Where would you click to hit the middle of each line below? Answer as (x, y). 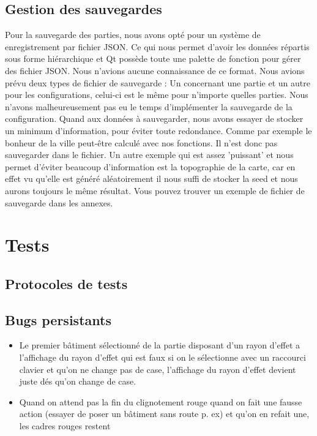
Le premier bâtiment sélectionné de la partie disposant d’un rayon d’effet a (160, 345)
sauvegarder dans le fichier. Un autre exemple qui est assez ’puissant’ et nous (149, 155)
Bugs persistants (58, 319)
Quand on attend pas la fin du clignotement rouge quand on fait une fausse (161, 401)
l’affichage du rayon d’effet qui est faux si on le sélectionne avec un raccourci (162, 357)
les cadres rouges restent (65, 426)
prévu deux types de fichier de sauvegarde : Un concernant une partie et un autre (158, 82)
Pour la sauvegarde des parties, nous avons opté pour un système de (133, 35)
